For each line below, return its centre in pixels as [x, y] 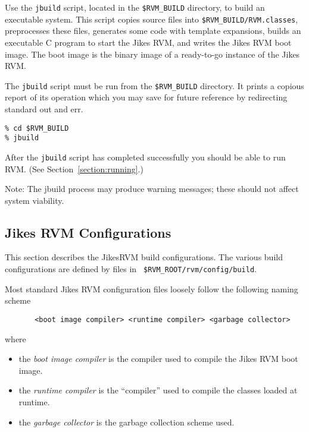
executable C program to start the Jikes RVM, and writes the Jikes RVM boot [148, 42]
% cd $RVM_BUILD [37, 128]
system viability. [35, 200]
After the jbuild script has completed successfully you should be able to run [145, 157]
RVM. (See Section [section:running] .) [74, 168]
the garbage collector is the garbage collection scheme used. [127, 422]
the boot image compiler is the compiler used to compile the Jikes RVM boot [158, 359]
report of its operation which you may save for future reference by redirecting [146, 97]
